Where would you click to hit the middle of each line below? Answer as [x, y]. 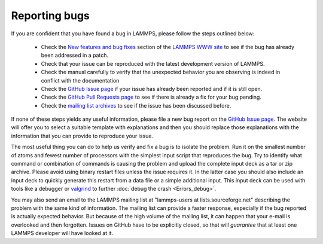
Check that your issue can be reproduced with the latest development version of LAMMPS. [153, 63]
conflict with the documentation [80, 80]
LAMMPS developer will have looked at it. [62, 233]
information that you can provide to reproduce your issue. [82, 136]
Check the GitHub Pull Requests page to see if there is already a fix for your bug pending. [151, 97]
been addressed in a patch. [75, 55]
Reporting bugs [50, 16]
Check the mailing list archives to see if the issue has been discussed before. [136, 105]
